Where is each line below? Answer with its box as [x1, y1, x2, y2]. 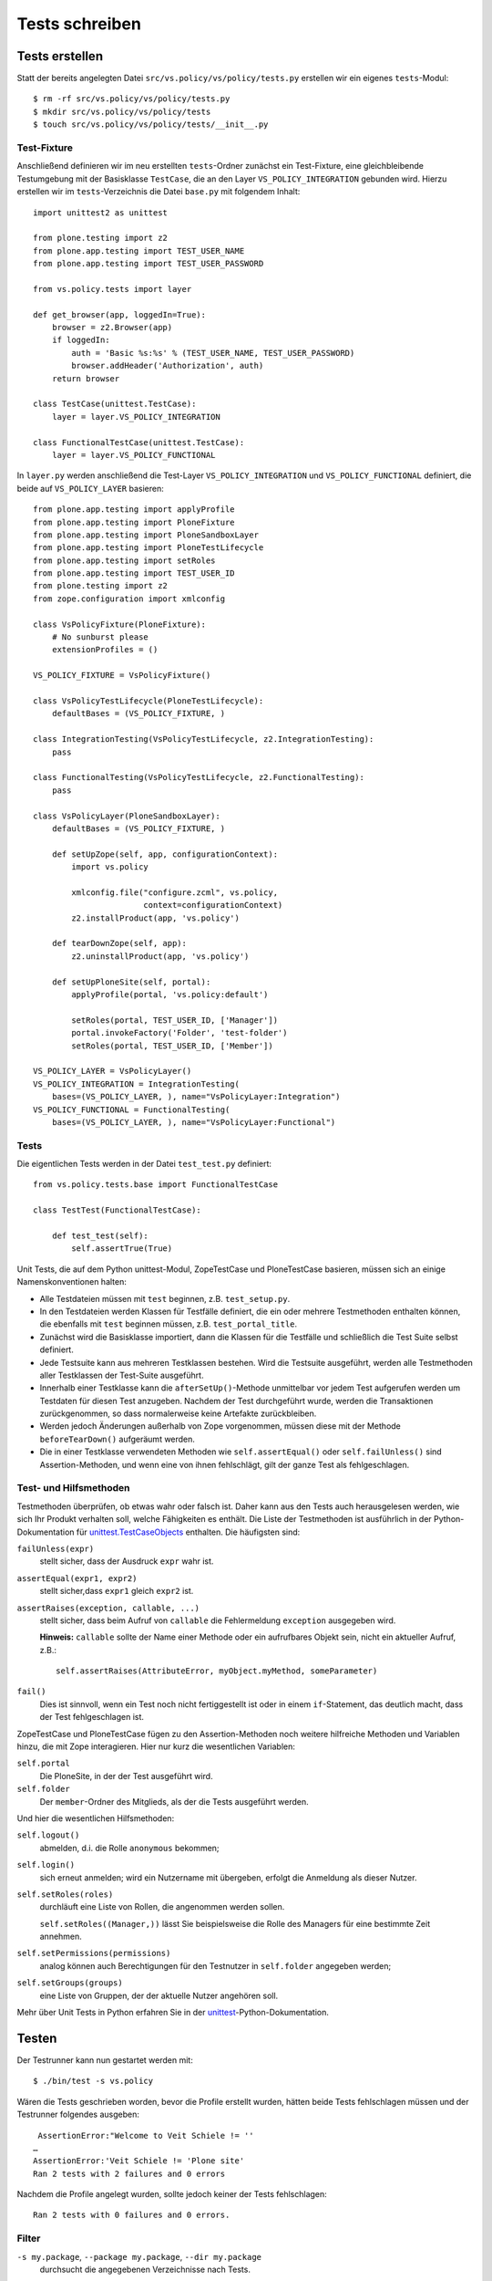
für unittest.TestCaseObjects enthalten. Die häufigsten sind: [76, 1526, 301, 1537]
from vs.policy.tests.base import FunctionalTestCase [33, 1180, 278, 1190]
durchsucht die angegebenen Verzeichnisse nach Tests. [39, 2264, 251, 2275]
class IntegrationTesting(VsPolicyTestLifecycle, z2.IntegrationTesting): [33, 734, 374, 745]
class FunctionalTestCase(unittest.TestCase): [33, 437, 245, 447]
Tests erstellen [16, 48, 104, 64]
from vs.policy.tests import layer [33, 284, 192, 294]
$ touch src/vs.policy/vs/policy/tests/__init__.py [33, 120, 269, 130]
